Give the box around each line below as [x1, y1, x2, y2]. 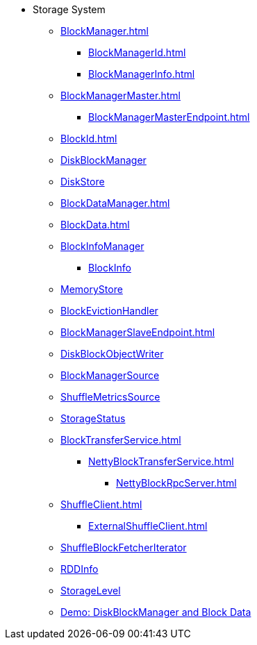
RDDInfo [60, 563, 99, 575]
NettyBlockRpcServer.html [116, 477, 237, 489]
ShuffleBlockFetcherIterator [60, 542, 187, 553]
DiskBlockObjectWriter [60, 348, 164, 360]
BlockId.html [60, 133, 117, 144]
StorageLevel [60, 585, 121, 596]
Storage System [33, 3, 106, 15]
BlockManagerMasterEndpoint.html [88, 111, 250, 123]
